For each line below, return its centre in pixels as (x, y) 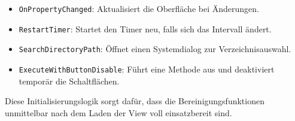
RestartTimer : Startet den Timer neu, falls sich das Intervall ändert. (145, 28)
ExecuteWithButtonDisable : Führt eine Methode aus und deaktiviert (147, 69)
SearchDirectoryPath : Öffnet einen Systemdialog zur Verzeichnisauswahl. (155, 49)
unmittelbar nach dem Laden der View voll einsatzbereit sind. (118, 112)
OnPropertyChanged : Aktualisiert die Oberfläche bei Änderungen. (139, 8)
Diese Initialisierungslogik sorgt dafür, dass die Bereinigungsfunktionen (135, 101)
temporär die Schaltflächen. (69, 81)
